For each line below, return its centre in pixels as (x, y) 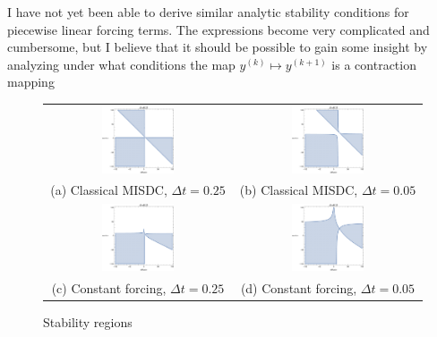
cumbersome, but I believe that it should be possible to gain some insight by (218, 47)
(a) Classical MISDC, (109, 190)
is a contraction (374, 64)
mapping (31, 82)
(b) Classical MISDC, (299, 190)
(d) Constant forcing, (299, 287)
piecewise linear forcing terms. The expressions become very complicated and (218, 29)
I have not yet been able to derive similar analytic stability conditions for (208, 12)
